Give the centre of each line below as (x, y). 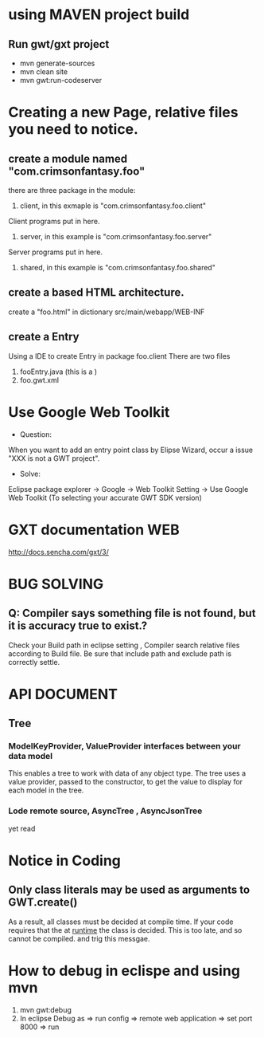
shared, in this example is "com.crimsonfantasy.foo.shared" (118, 267)
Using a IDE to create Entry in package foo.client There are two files (119, 356)
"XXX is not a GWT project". (54, 458)
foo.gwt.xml (39, 379)
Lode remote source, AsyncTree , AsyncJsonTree (105, 811)
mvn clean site (44, 72)
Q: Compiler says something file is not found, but (132, 613)
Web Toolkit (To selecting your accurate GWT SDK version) (105, 497)
